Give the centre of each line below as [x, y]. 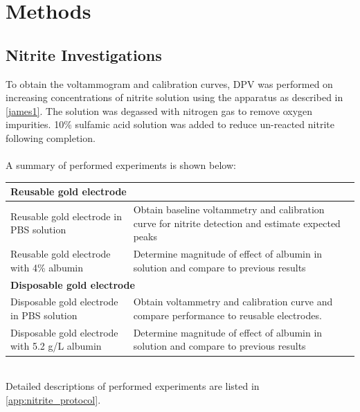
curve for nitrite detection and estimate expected [237, 223]
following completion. [51, 137]
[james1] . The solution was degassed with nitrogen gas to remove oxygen [159, 110]
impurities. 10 [35, 124]
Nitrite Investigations [84, 54]
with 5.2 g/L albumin [56, 346]
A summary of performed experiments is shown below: [121, 165]
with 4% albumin [47, 267]
